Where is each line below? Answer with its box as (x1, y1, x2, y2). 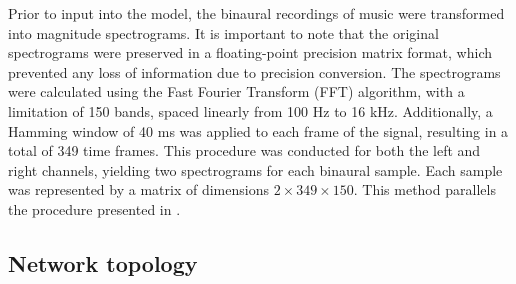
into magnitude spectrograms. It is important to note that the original (8, 22, 439, 43)
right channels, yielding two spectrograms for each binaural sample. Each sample (8, 159, 503, 180)
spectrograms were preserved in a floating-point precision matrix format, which (8, 42, 493, 63)
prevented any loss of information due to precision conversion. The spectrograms (8, 61, 501, 82)
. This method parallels (353, 179, 496, 200)
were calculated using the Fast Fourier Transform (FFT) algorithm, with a (8, 81, 465, 102)
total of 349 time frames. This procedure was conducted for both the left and (8, 140, 481, 161)
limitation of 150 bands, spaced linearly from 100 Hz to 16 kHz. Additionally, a (8, 100, 493, 121)
